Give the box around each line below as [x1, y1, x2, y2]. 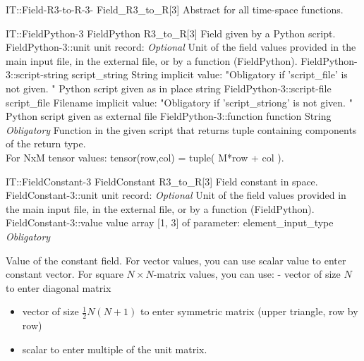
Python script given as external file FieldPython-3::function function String [6, 109, 332, 123]
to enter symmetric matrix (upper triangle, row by [140, 304, 358, 319]
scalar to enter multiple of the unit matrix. [22, 341, 207, 356]
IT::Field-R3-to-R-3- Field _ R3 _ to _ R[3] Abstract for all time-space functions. [6, 2, 344, 16]
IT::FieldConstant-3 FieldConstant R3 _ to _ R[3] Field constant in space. [6, 173, 318, 188]
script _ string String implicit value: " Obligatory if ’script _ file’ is [71, 67, 348, 82]
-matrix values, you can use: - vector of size [153, 267, 341, 281]
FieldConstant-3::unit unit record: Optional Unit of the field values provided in [6, 188, 346, 202]
